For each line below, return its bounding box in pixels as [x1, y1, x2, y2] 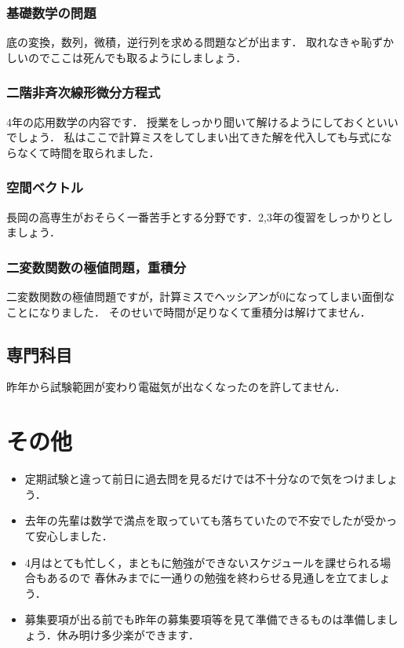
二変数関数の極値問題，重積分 [6, 257, 187, 276]
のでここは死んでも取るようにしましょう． [27, 49, 247, 65]
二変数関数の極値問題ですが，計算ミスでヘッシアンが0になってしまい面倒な [6, 288, 395, 305]
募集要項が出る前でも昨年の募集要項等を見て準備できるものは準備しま [24, 611, 388, 628]
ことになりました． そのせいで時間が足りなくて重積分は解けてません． [6, 303, 371, 320]
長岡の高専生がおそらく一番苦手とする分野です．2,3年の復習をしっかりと [6, 208, 382, 225]
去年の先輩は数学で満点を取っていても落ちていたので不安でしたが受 [24, 512, 375, 529]
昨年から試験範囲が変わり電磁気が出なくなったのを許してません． [6, 379, 346, 395]
